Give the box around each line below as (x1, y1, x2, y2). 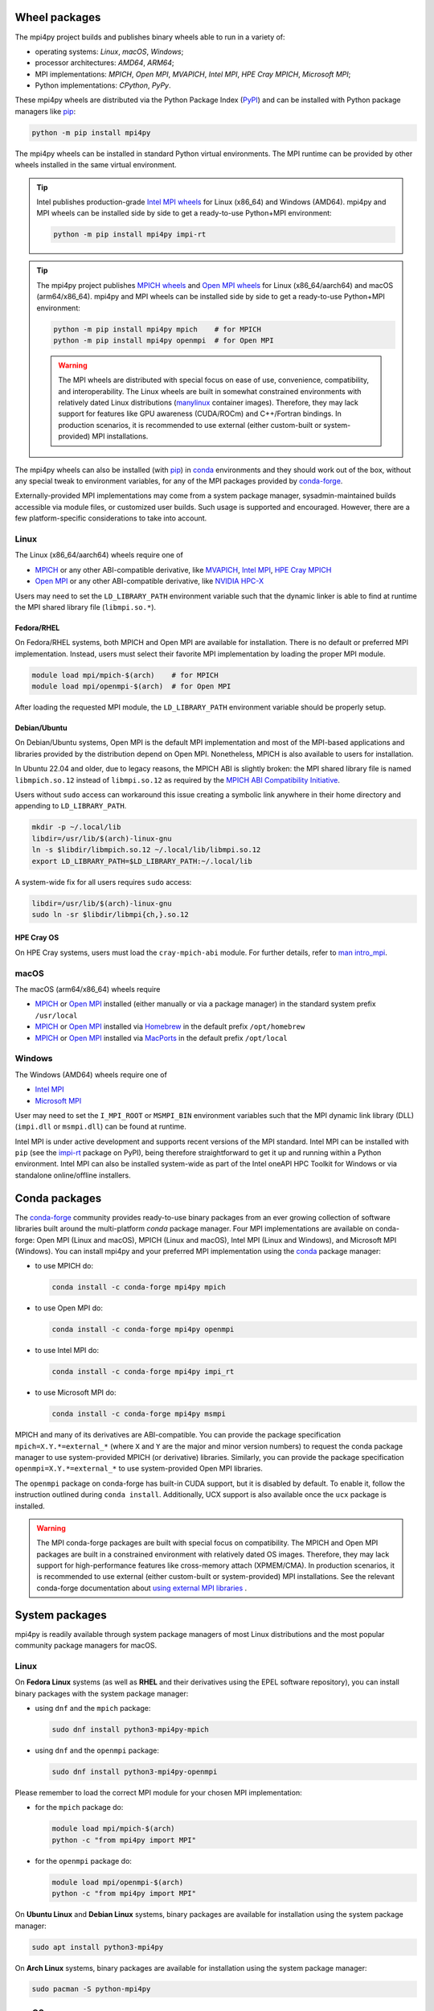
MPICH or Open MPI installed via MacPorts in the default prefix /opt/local (35, 1033, 289, 1043)
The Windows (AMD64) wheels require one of (14, 1070, 168, 1080)
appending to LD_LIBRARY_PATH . (14, 801, 127, 811)
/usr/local (35, 1010, 78, 1020)
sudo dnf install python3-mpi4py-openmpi (51, 1767, 218, 1777)
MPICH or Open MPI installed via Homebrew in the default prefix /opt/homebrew (35, 1022, 305, 1031)
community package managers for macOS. (14, 1641, 158, 1651)
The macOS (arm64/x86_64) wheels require (14, 985, 161, 994)
